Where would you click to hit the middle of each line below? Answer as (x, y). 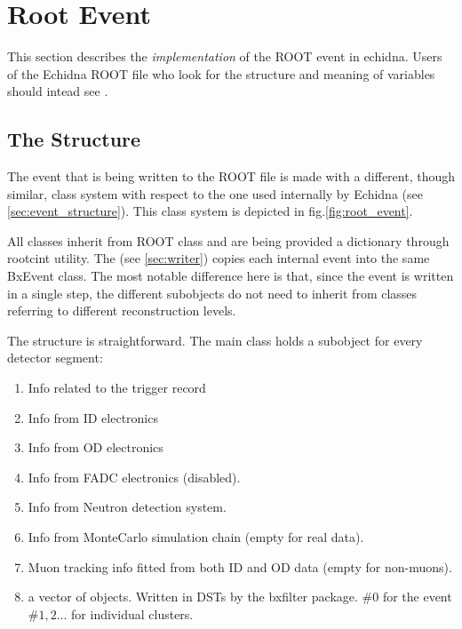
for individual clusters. (132, 613)
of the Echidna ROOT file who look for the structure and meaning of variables (221, 73)
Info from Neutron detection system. (127, 507)
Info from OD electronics (96, 447)
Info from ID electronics (93, 417)
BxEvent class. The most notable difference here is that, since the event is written (231, 276)
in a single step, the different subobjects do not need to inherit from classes (212, 293)
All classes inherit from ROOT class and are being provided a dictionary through (228, 240)
